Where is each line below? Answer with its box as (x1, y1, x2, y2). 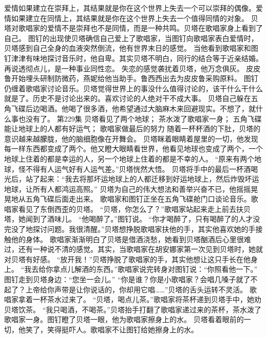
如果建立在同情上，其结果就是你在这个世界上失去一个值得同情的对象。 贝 (11, 12, 258, 23)
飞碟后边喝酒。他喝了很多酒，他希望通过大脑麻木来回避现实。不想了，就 (11, 103, 256, 113)
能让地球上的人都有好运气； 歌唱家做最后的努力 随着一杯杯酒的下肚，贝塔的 (4, 123, 261, 134)
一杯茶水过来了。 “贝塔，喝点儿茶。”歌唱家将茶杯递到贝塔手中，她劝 (32, 294, 261, 305)
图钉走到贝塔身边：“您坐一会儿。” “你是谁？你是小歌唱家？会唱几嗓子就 (4, 274, 243, 285)
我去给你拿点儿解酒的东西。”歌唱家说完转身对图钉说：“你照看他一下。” (24, 264, 258, 274)
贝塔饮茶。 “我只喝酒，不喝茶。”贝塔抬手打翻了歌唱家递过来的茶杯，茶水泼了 (4, 304, 261, 314)
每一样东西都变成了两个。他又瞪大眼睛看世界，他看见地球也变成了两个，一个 (4, 143, 263, 154)
